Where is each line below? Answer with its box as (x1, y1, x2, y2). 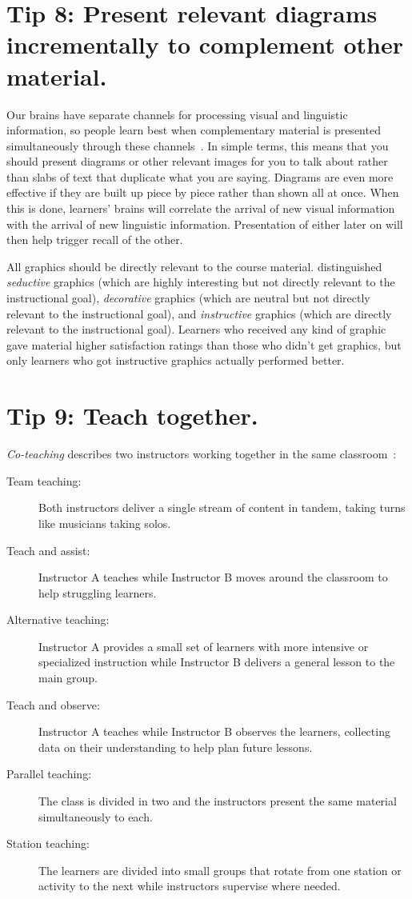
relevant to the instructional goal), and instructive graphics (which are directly (6, 305, 392, 322)
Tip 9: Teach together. (6, 399, 258, 432)
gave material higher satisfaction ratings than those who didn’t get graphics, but (6, 336, 402, 353)
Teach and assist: (6, 541, 90, 558)
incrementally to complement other (6, 28, 403, 61)
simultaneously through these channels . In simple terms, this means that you (6, 137, 389, 154)
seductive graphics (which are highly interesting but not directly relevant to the (6, 274, 395, 290)
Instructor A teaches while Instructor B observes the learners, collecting (38, 723, 390, 740)
